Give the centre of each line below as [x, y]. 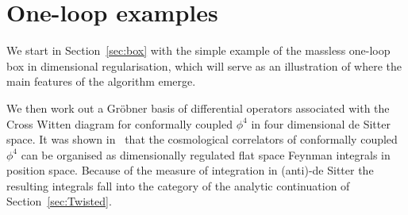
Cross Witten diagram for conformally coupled [119, 123]
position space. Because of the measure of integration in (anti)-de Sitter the [190, 170]
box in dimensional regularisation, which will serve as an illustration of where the [204, 65]
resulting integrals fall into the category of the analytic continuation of [178, 185]
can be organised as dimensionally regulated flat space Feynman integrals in [206, 154]
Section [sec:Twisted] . [59, 201]
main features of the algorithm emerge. [101, 81]
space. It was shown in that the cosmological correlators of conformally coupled [202, 139]
